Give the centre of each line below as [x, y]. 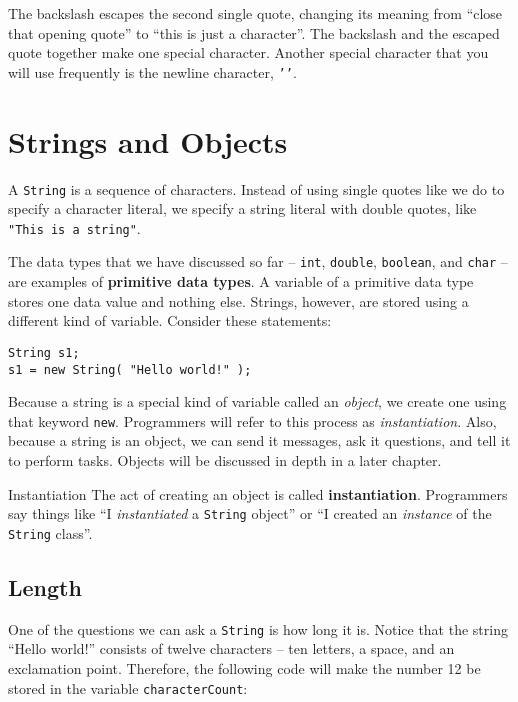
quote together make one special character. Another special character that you [248, 52]
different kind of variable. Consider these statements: [170, 320]
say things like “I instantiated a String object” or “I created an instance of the [250, 513]
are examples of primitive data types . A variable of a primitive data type [241, 281]
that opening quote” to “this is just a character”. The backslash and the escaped [254, 32]
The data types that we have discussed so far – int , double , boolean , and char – [258, 261]
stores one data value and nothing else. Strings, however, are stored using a [238, 300]
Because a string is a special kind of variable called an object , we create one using [257, 401]
